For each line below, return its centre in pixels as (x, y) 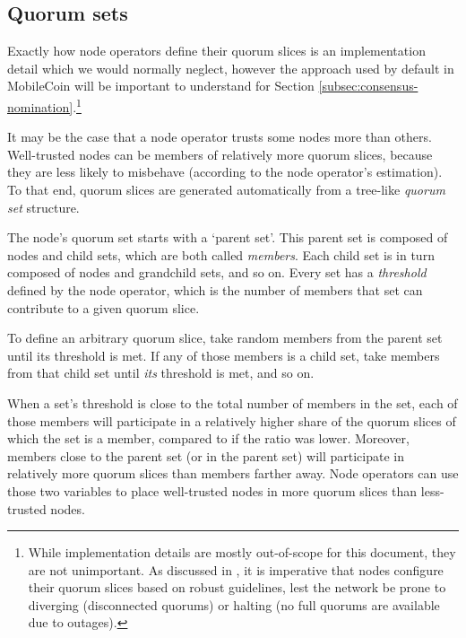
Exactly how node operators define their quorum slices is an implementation (216, 51)
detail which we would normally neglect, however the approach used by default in (231, 68)
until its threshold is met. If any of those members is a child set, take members (224, 355)
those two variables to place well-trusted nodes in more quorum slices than (212, 490)
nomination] (40, 106)
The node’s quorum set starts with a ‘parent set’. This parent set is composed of (228, 237)
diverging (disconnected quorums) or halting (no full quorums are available (234, 604)
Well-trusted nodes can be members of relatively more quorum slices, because (220, 154)
